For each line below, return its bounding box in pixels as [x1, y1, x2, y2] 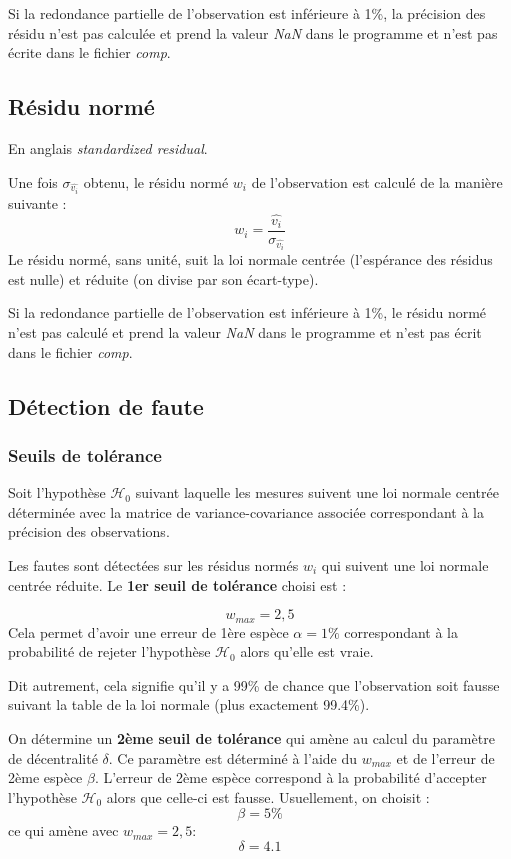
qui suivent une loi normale [321, 554, 489, 575]
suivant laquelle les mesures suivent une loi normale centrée [135, 482, 499, 503]
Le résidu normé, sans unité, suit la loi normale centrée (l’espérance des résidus [8, 249, 493, 270]
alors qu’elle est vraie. [240, 641, 374, 662]
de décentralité [8, 747, 98, 768]
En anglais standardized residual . [8, 137, 208, 158]
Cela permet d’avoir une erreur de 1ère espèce [8, 621, 289, 642]
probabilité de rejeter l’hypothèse [8, 641, 211, 662]
